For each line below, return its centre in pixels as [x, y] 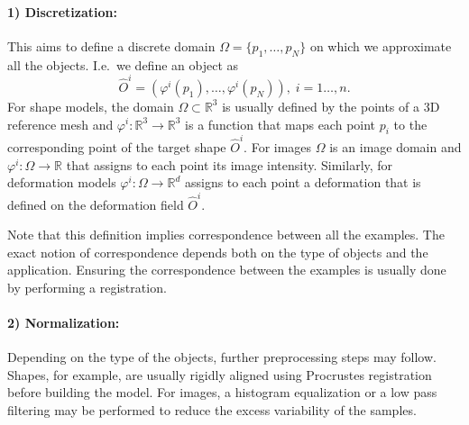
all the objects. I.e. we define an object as [123, 64]
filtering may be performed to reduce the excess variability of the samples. [212, 410]
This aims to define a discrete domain [111, 45]
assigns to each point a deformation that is [303, 182]
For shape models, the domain [91, 106]
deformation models [62, 182]
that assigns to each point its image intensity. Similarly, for [230, 164]
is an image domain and [395, 147]
